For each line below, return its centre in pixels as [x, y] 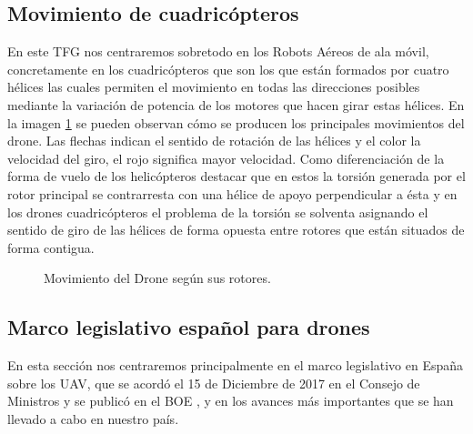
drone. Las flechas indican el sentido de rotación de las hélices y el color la [214, 141]
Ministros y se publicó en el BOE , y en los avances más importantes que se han [231, 401]
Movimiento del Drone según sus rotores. [157, 278]
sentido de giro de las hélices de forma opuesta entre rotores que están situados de [236, 230]
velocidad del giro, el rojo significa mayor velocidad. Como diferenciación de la [226, 158]
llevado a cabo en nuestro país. [93, 418]
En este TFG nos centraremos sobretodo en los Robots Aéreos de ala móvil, [218, 51]
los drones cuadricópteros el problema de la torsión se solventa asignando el [218, 212]
